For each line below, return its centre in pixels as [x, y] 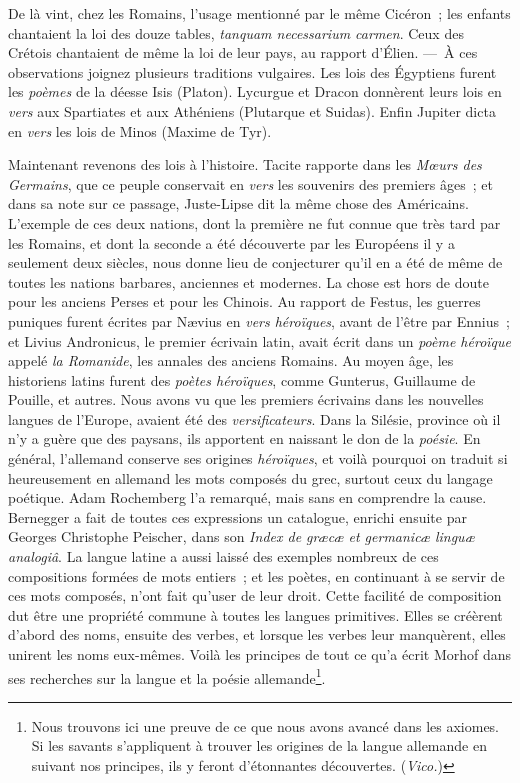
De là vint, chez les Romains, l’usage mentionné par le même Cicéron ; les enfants [259, 13]
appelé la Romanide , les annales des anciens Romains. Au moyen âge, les [231, 360]
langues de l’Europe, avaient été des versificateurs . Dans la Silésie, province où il [254, 418]
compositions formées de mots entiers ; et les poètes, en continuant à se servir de [256, 575]
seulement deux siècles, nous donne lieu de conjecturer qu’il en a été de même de [255, 262]
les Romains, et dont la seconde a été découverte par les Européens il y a [231, 242]
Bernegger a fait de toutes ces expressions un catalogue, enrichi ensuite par [237, 516]
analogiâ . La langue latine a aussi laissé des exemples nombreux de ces [223, 556]
